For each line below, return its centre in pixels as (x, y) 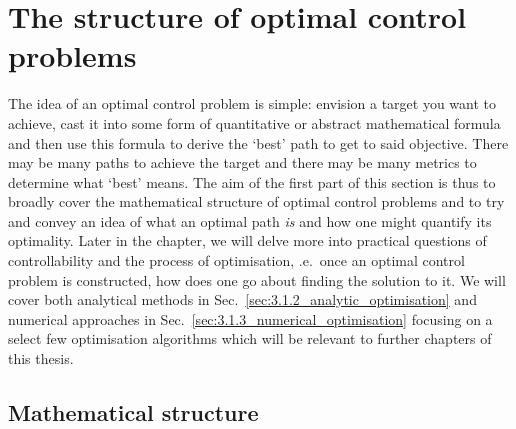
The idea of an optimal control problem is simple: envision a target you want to (252, 103)
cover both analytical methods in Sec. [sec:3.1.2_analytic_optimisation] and (242, 299)
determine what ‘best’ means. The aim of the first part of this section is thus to (252, 181)
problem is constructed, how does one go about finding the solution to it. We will (257, 279)
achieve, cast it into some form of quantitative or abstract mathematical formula (254, 122)
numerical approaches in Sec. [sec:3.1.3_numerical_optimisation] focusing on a (250, 318)
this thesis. (41, 358)
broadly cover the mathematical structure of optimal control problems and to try (256, 201)
